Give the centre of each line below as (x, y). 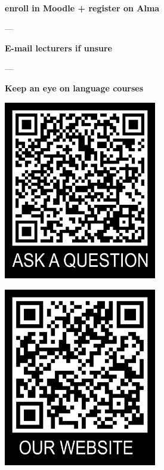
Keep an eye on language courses (74, 88)
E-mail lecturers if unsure (58, 48)
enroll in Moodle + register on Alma (82, 8)
